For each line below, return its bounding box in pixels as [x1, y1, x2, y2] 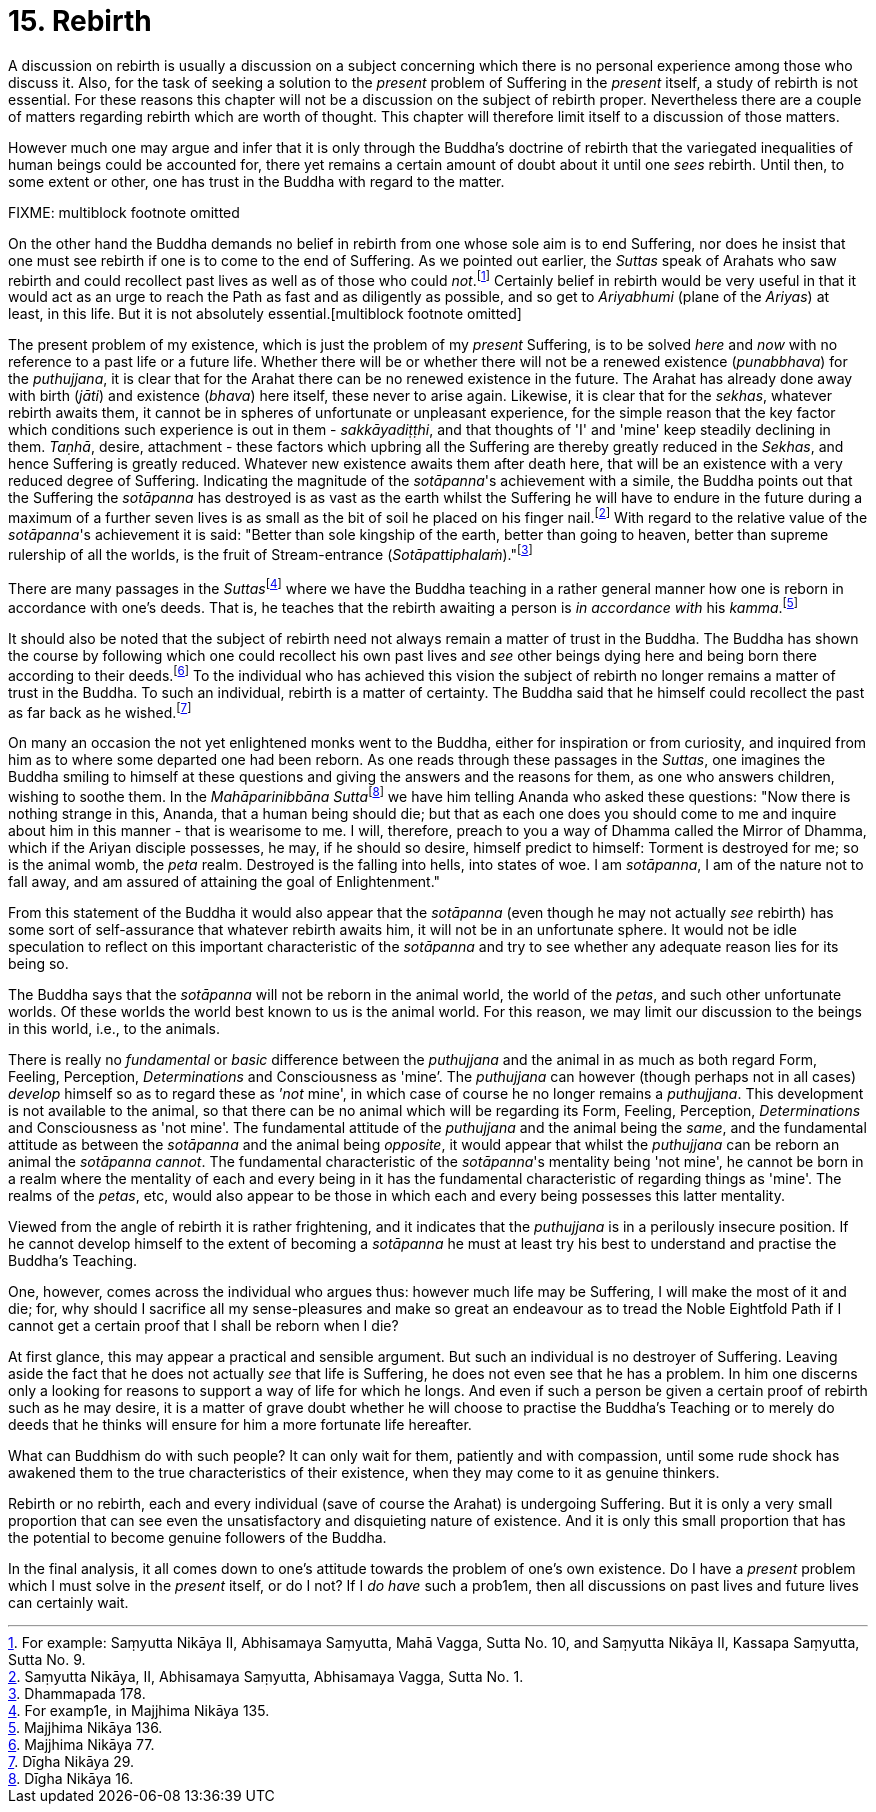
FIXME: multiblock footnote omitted [8, 203, 240, 221]
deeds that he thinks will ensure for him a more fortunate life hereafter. [8, 1416, 472, 1433]
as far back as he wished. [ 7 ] [8, 700, 192, 721]
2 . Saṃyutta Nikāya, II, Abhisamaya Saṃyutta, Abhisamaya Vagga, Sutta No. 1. [8, 1668, 524, 1685]
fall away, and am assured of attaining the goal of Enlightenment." [8, 873, 441, 890]
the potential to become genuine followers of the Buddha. [8, 1529, 387, 1546]
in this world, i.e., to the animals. [8, 1020, 220, 1037]
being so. [8, 955, 69, 972]
